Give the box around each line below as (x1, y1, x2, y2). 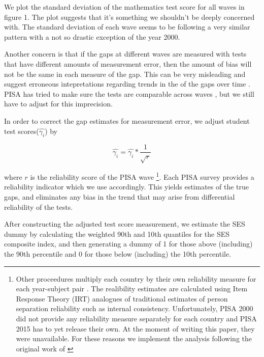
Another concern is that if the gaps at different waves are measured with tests (4, 48, 247, 59)
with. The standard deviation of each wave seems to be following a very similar (4, 21, 250, 32)
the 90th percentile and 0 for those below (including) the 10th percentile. (4, 248, 232, 259)
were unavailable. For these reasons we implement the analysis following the (16, 333, 252, 344)
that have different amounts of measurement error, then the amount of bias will (4, 58, 252, 69)
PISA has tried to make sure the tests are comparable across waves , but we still (4, 88, 254, 99)
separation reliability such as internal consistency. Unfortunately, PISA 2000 (16, 303, 253, 314)
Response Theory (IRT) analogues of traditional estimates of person (16, 293, 228, 304)
